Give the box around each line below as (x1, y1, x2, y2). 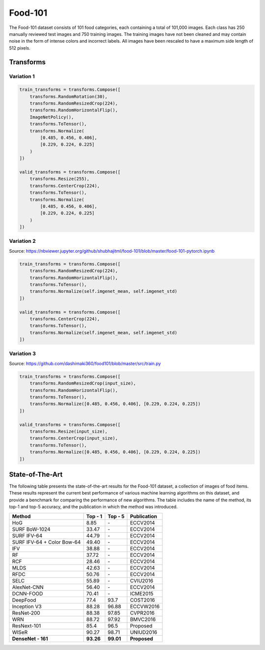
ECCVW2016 (130, 603, 160, 610)
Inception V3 (12, 603, 42, 610)
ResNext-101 (12, 622, 41, 629)
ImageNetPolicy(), (29, 114, 74, 120)
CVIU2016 (130, 577, 154, 584)
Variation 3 (9, 350, 36, 357)
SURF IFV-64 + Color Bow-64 (12, 539, 81, 546)
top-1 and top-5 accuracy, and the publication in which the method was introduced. (9, 504, 178, 510)
